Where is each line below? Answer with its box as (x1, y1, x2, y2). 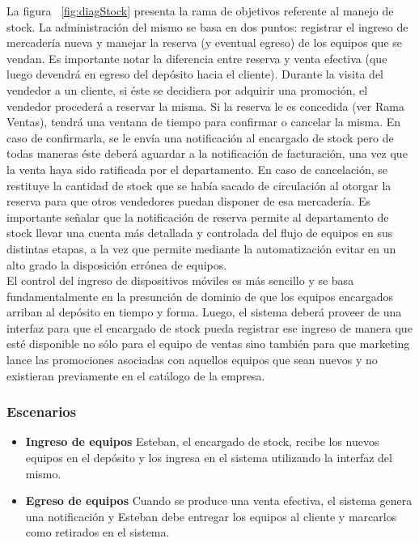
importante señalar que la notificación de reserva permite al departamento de (6, 208, 389, 225)
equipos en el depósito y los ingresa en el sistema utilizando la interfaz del (25, 449, 392, 466)
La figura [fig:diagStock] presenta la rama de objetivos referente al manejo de (6, 2, 394, 19)
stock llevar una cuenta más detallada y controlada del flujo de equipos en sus (6, 224, 393, 241)
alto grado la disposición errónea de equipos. (6, 256, 227, 273)
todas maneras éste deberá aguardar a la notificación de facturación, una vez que (6, 145, 408, 162)
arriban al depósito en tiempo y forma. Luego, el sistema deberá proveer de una (6, 303, 402, 320)
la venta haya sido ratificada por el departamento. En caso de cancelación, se (6, 160, 388, 177)
